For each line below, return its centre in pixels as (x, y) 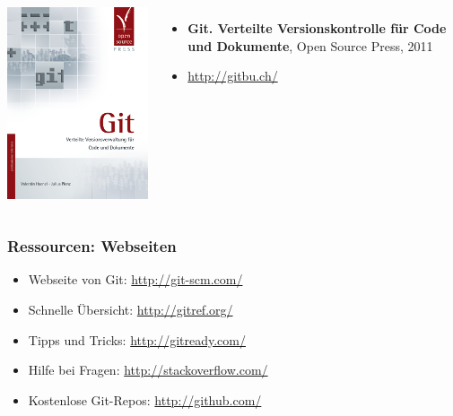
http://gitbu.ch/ (233, 76)
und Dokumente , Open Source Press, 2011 (310, 45)
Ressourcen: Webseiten (92, 246)
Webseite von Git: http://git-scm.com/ (135, 279)
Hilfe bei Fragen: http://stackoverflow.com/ (148, 370)
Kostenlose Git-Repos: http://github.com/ (145, 399)
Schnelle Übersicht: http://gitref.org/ (131, 310)
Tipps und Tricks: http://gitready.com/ (137, 339)
